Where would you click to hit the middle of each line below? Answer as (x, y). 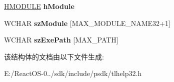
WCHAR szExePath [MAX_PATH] (61, 40)
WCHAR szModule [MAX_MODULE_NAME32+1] (87, 23)
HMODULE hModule (39, 6)
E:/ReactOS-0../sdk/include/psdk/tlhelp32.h (73, 73)
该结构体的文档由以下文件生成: (54, 56)
